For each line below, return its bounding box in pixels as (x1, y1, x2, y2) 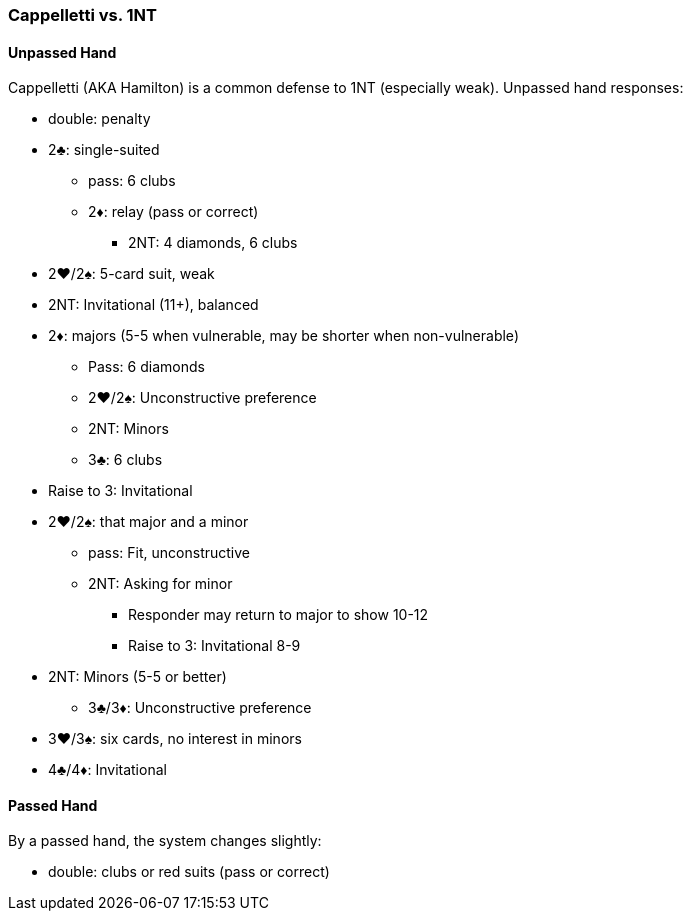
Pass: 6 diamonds (88, 358, 205, 376)
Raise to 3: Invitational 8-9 (128, 637, 301, 655)
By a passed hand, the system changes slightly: (8, 832, 322, 850)
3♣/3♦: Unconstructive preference (88, 699, 312, 717)
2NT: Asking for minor (88, 575, 233, 593)
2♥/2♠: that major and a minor (48, 513, 249, 531)
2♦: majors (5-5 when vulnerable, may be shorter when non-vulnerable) (48, 327, 519, 345)
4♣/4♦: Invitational (48, 761, 167, 779)
